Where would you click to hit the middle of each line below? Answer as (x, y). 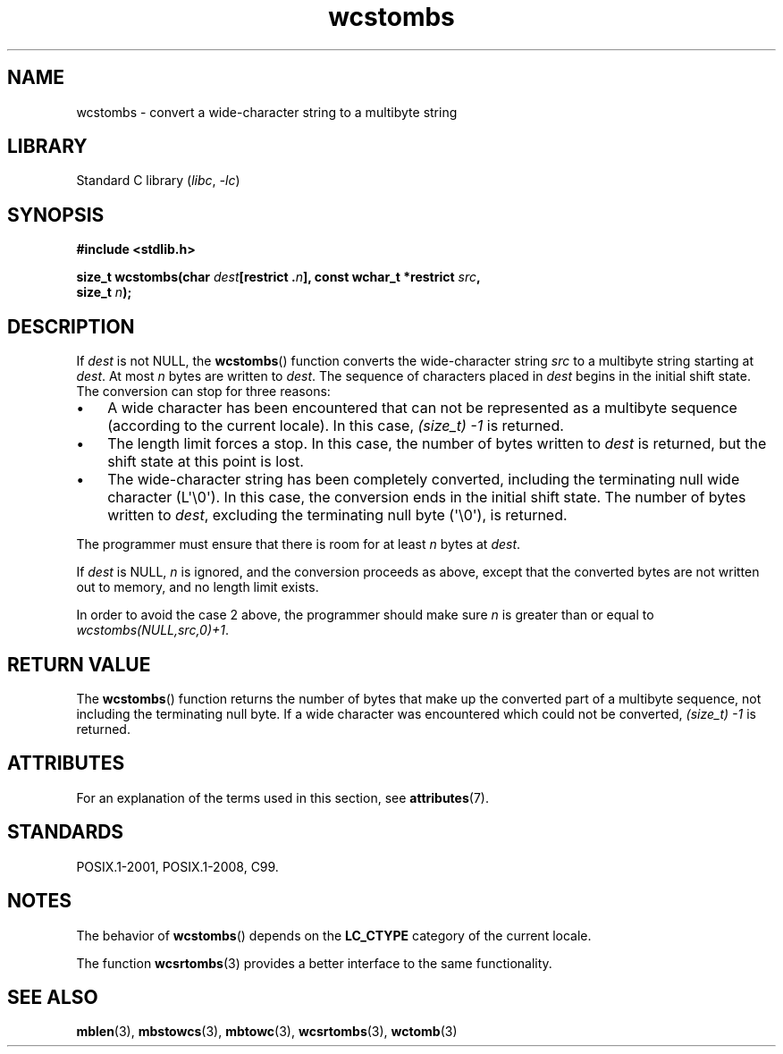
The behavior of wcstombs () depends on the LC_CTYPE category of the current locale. (334, 935)
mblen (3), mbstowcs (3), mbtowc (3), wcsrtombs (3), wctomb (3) (267, 1032)
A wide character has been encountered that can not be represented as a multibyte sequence (422, 408)
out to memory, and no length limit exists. (198, 587)
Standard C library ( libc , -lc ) (158, 181)
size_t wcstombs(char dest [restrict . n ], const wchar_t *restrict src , (278, 277)
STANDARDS (66, 832)
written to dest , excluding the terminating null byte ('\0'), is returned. (337, 515)
